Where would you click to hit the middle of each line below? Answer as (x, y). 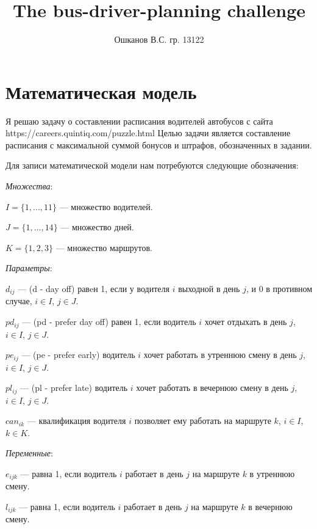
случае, (19, 301)
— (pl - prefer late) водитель (74, 388)
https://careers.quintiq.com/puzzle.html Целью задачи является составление (148, 133)
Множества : (29, 186)
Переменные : (29, 453)
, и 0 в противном (279, 288)
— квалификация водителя (77, 421)
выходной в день (209, 288)
